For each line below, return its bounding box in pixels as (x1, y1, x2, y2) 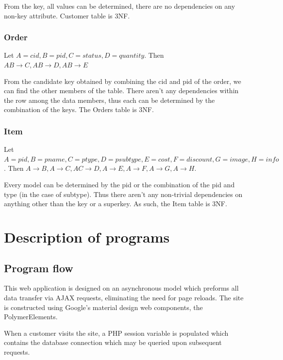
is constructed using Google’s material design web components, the (4, 302, 203, 312)
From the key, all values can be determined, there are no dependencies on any (4, 1, 235, 11)
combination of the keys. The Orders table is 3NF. (4, 104, 154, 115)
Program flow (4, 260, 73, 275)
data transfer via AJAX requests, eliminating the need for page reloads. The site (4, 292, 244, 302)
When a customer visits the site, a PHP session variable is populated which (4, 327, 229, 338)
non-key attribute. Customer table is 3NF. (4, 10, 130, 20)
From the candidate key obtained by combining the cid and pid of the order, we (4, 76, 241, 86)
